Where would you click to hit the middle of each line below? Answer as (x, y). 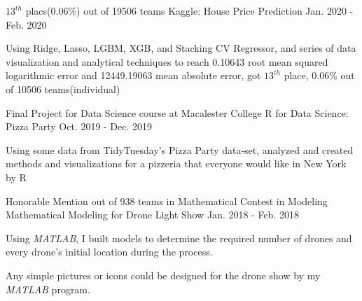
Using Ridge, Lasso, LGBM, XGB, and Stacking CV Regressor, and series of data (181, 48)
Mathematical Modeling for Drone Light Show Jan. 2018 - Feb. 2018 (152, 215)
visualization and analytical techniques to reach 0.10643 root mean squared (167, 61)
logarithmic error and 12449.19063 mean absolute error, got (133, 75)
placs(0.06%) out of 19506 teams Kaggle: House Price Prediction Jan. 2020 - (189, 10)
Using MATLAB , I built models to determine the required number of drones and (179, 238)
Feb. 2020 (26, 24)
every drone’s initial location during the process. (109, 252)
